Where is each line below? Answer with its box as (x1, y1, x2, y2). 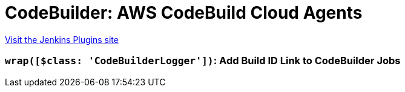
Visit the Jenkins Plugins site (5, 34, 119, 45)
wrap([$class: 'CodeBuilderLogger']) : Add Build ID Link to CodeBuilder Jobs (5, 54, 401, 67)
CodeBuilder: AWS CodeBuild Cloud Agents (5, 2, 363, 23)
